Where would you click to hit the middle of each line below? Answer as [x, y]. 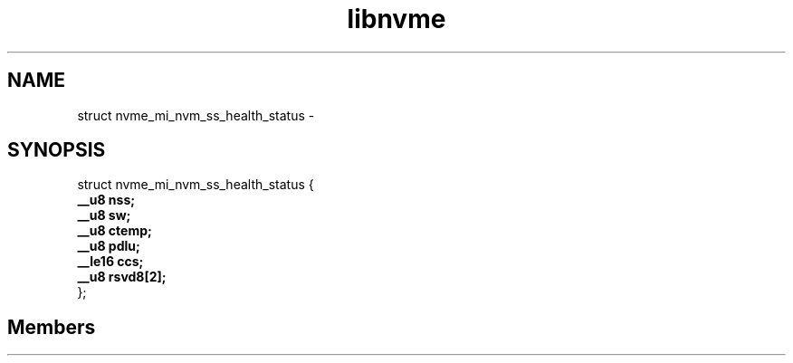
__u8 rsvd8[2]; [122, 277]
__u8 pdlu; [109, 246]
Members [52, 327]
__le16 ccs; [110, 262]
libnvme [396, 19]
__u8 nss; [106, 200]
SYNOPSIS [57, 150]
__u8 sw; [104, 215]
